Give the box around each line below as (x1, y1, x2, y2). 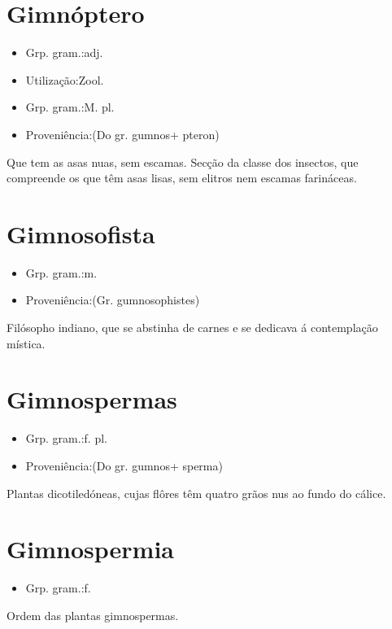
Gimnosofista (7, 216, 155, 250)
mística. (7, 334, 46, 352)
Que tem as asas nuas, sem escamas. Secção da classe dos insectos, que (7, 153, 359, 170)
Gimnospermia (7, 532, 174, 566)
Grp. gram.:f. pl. (25, 430, 107, 447)
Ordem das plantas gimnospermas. (7, 606, 179, 623)
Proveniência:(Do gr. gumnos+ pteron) (25, 125, 220, 142)
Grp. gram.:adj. (25, 44, 103, 61)
